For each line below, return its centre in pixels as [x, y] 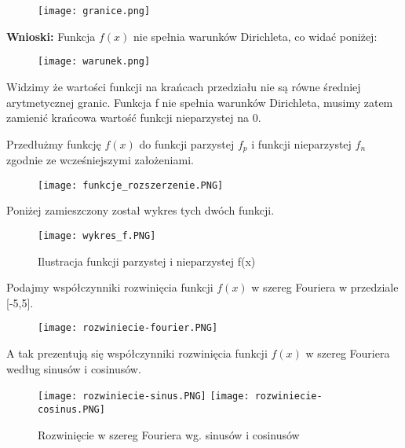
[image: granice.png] [94, 11]
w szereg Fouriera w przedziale [325, 287]
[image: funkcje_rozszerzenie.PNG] [131, 185]
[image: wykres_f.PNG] [97, 235]
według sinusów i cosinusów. [74, 368]
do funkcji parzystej [187, 143]
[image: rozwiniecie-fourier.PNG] [128, 328]
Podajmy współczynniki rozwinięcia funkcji [110, 287]
